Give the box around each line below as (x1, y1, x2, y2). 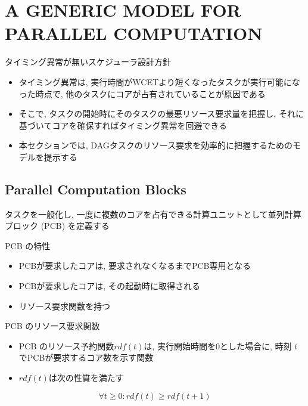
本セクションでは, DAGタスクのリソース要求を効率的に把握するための (18, 139, 293, 151)
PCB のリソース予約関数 (18, 339, 114, 352)
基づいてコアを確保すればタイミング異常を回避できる (18, 119, 228, 131)
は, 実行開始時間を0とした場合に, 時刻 (144, 339, 292, 352)
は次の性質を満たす (48, 371, 124, 384)
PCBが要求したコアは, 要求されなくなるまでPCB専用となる (18, 259, 251, 272)
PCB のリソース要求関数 (5, 320, 100, 332)
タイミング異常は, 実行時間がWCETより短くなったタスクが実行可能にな (18, 75, 300, 88)
